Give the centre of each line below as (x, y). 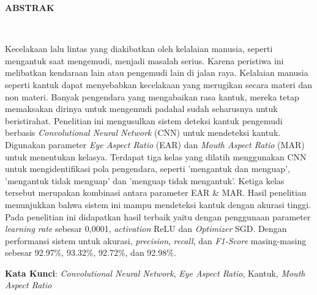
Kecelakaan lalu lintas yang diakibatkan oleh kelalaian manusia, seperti (139, 49)
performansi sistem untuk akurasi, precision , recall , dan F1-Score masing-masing (156, 240)
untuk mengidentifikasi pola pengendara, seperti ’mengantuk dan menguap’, (147, 169)
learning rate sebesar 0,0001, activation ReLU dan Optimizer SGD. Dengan (146, 229)
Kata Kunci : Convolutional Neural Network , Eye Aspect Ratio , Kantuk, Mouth (155, 273)
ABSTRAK (30, 7)
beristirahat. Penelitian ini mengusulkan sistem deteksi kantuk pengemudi (144, 120)
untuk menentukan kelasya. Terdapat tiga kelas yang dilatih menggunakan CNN (156, 156)
